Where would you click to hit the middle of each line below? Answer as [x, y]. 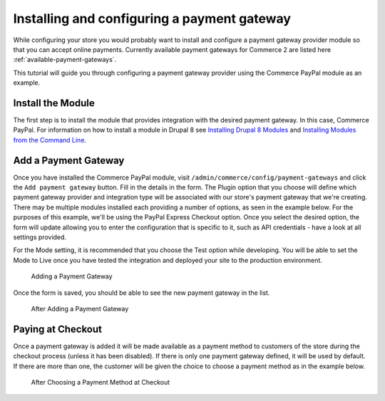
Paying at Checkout [58, 329]
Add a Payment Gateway [69, 160]
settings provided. [40, 237]
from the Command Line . [50, 140]
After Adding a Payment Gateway [80, 309]
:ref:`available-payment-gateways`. [65, 60]
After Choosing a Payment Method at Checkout [101, 382]
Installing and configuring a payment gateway [152, 19]
